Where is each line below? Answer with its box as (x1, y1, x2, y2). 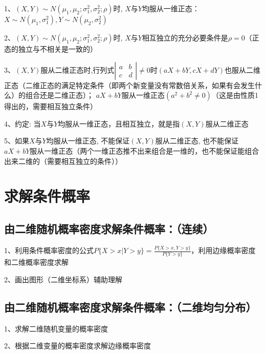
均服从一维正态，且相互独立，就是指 (58, 118, 180, 129)
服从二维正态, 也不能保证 (155, 135, 239, 146)
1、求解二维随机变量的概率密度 (4, 323, 108, 334)
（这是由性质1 (212, 90, 258, 100)
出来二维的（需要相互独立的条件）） (4, 155, 122, 166)
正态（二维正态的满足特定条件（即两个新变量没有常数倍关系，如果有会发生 (4, 79, 255, 90)
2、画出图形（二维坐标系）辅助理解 (4, 274, 122, 284)
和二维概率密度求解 (4, 257, 69, 267)
